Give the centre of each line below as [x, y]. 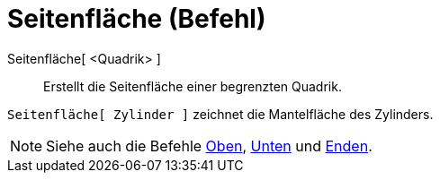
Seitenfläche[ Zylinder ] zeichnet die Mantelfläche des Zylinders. [220, 114]
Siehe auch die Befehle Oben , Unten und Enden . [209, 146]
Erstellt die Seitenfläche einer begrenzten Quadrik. [193, 86]
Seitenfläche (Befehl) [137, 19]
